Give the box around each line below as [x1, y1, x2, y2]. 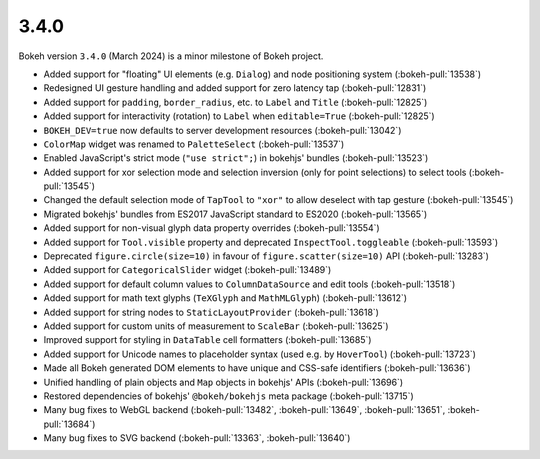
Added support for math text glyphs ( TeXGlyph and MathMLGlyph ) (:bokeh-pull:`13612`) [43, 292, 408, 304]
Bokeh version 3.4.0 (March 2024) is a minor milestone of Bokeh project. [18, 50, 324, 62]
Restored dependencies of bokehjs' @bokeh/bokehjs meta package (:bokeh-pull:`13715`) [43, 390, 414, 402]
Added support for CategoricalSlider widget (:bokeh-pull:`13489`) [43, 264, 332, 276]
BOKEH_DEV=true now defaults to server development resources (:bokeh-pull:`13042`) [43, 124, 402, 136]
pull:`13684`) [43, 418, 96, 430]
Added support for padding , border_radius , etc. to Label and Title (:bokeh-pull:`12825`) [43, 96, 428, 108]
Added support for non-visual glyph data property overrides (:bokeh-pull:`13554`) [43, 222, 380, 234]
